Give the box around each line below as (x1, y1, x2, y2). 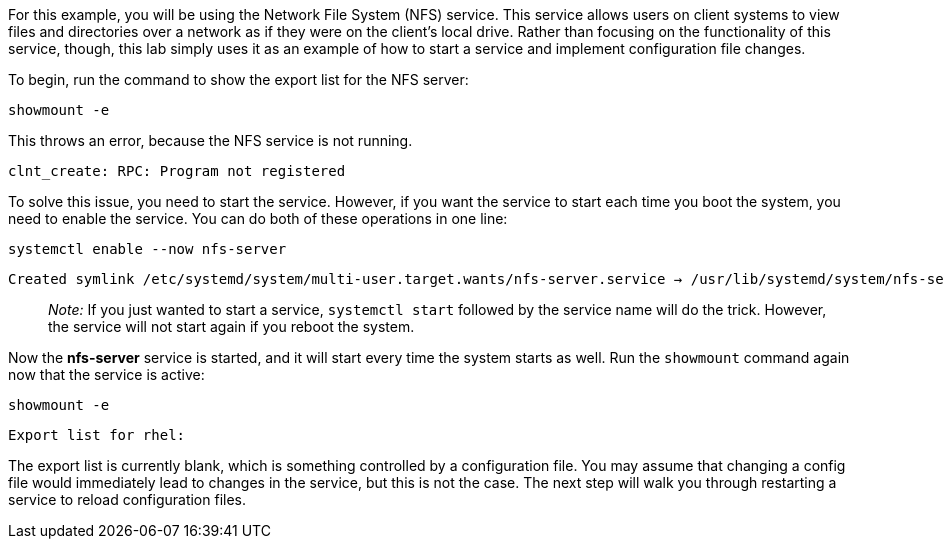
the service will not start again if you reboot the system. (48, 318, 415, 335)
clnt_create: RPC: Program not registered (8, 163, 346, 179)
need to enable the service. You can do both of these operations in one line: (8, 210, 508, 227)
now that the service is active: (8, 366, 205, 383)
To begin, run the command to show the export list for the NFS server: (8, 71, 469, 88)
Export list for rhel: (8, 427, 186, 443)
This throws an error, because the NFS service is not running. (8, 132, 413, 149)
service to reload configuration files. (8, 491, 247, 508)
